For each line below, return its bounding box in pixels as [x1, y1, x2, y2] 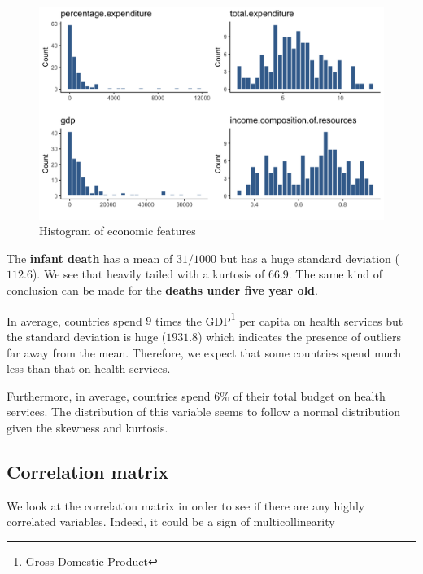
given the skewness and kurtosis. [7, 418, 168, 436]
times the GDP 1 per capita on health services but [155, 309, 403, 329]
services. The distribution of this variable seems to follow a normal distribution [7, 403, 401, 420]
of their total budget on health [233, 387, 386, 404]
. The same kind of [288, 265, 382, 283]
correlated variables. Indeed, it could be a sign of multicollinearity [7, 513, 335, 530]
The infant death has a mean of [7, 249, 173, 266]
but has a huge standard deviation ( [220, 249, 399, 266]
